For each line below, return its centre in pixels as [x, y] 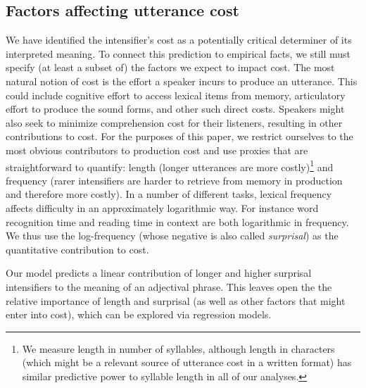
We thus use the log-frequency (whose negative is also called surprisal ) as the [172, 236]
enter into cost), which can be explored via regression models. [139, 314]
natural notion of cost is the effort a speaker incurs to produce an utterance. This [182, 81]
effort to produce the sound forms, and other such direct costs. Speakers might [175, 109]
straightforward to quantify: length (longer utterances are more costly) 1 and [170, 165]
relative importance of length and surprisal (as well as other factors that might [176, 300]
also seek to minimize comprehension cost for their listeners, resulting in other [174, 122]
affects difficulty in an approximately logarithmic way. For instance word [162, 207]
